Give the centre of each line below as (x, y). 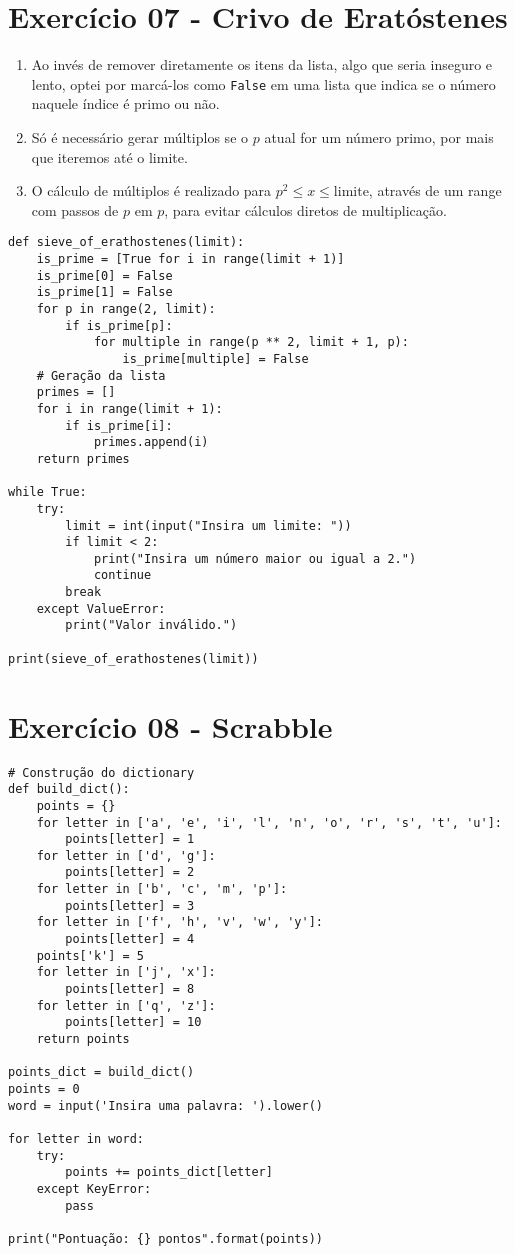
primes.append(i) (151, 442)
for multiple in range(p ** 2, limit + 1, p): (251, 342)
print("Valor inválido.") (151, 625)
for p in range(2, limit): (126, 308)
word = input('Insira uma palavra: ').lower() (165, 1105)
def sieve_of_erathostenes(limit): (126, 242)
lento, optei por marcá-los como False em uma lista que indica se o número (263, 83)
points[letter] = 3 (130, 905)
